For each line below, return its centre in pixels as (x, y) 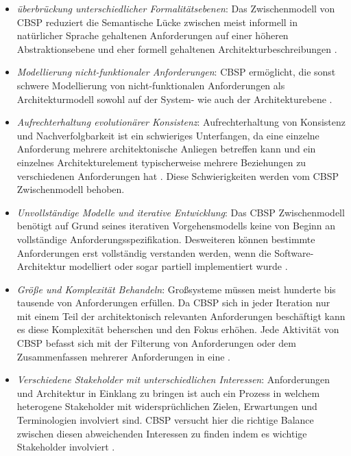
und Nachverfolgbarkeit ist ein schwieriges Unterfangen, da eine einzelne (168, 135)
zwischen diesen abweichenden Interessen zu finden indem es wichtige (162, 433)
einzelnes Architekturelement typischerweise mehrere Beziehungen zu (161, 162)
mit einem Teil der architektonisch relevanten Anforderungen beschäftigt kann (181, 316)
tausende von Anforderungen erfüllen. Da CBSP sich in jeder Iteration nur (173, 303)
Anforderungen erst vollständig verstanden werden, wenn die (144, 252)
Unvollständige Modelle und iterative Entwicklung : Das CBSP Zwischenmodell (181, 212)
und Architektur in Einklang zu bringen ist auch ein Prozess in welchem (168, 392)
